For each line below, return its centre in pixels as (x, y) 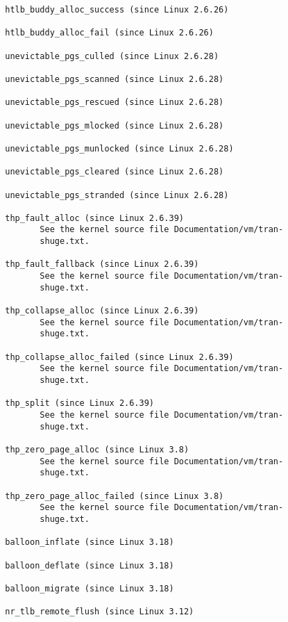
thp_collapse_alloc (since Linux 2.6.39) (102, 311)
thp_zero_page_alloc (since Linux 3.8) (97, 449)
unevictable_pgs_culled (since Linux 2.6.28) (112, 56)
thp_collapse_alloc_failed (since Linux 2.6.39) (119, 357)
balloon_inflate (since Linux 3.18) (90, 542)
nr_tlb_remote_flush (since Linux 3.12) (100, 612)
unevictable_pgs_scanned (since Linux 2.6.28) (115, 79)
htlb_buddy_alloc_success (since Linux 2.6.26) (117, 10)
